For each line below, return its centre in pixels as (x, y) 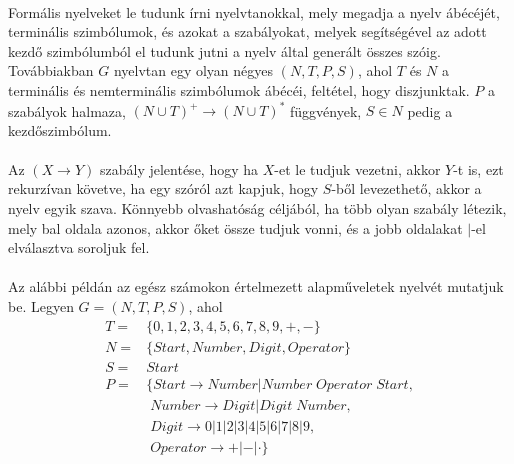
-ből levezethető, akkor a (406, 188)
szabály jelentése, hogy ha (179, 168)
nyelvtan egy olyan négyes (193, 70)
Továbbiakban (51, 70)
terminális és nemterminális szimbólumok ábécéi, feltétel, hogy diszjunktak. (239, 89)
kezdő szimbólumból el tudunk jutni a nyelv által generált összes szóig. (224, 50)
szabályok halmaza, (67, 110)
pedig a (430, 110)
